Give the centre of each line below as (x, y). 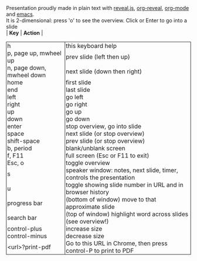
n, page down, (27, 68)
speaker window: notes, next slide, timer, (122, 170)
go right (77, 104)
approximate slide (90, 207)
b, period (20, 148)
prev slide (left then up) (98, 57)
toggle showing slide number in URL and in (124, 185)
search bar (22, 218)
